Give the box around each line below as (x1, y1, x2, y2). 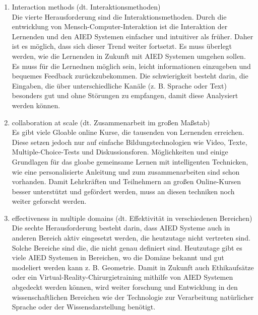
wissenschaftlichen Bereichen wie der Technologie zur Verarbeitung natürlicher (12, 291, 254, 302)
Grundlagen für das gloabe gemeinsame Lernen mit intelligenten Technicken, (12, 156, 248, 167)
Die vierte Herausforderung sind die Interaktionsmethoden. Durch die (12, 11, 227, 22)
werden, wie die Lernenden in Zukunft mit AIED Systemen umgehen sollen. (12, 50, 246, 61)
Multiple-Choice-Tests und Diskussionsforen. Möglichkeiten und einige (12, 146, 228, 157)
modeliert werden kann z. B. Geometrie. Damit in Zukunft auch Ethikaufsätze (12, 262, 254, 272)
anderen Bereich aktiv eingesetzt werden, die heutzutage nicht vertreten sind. (12, 232, 250, 243)
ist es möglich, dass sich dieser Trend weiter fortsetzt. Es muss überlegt (12, 41, 232, 51)
